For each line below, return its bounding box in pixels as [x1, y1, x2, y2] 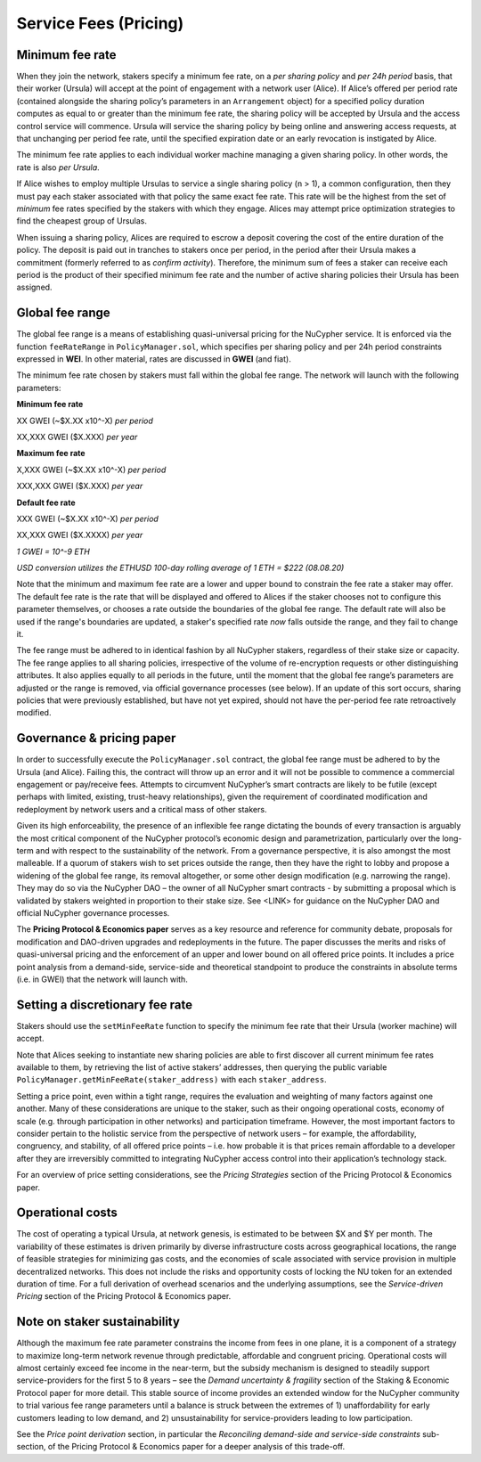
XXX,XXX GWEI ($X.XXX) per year [16, 481, 143, 492]
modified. [16, 707, 52, 718]
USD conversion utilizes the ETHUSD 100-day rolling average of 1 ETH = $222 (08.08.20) [16, 562, 345, 574]
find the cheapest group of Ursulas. [16, 216, 147, 226]
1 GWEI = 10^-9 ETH [16, 546, 91, 557]
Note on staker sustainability [16, 1314, 180, 1329]
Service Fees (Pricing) [16, 13, 184, 33]
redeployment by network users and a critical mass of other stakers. [16, 804, 267, 814]
